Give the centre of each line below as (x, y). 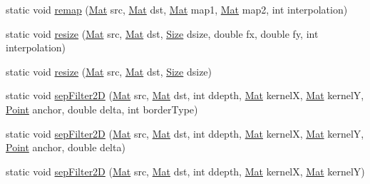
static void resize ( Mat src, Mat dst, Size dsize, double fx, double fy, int (162, 33)
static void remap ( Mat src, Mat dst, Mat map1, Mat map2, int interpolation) (177, 9)
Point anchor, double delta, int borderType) (102, 109)
